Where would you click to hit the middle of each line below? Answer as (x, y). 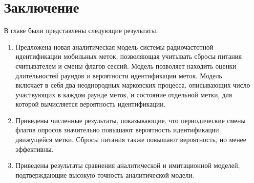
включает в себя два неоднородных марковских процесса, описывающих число (133, 85)
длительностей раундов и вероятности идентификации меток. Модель (119, 75)
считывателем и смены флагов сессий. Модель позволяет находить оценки (126, 65)
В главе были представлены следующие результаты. (81, 30)
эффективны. (34, 149)
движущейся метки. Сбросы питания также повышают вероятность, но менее (131, 139)
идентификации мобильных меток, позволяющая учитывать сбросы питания (128, 56)
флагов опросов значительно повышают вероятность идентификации (117, 130)
